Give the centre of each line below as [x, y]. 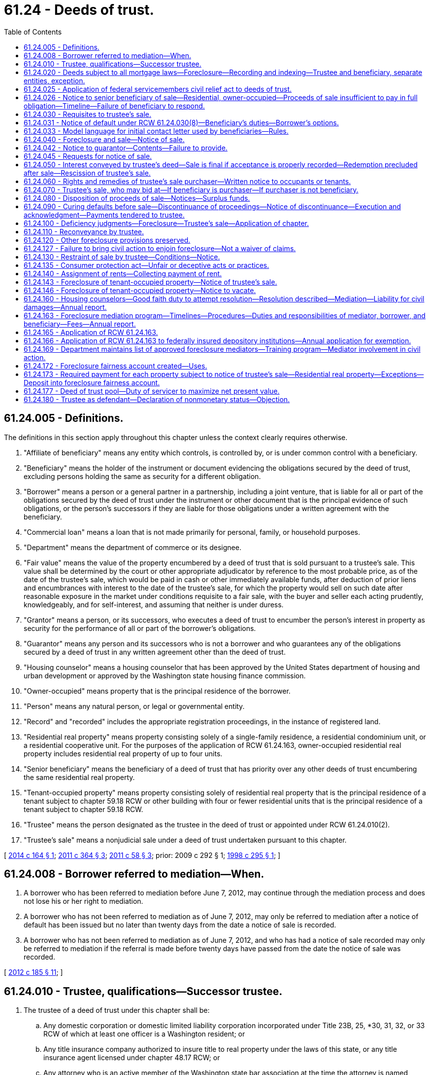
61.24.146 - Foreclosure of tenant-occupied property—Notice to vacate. [140, 290]
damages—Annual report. [65, 307]
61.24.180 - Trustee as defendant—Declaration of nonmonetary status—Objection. [157, 399]
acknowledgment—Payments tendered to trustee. [104, 215]
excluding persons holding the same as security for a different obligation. [142, 476]
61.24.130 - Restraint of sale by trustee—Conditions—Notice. [122, 257]
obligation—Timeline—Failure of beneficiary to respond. [114, 106]
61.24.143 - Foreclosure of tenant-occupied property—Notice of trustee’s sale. [150, 282]
